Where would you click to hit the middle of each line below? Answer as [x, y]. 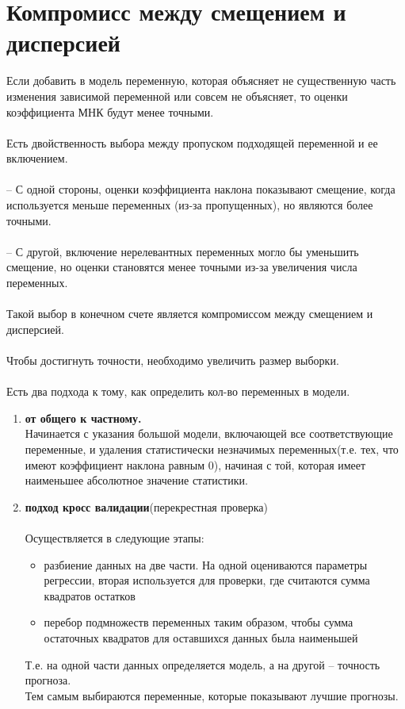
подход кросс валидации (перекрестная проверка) [146, 506]
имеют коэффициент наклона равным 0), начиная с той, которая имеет [195, 464]
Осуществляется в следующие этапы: [115, 537]
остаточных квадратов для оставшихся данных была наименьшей [201, 637]
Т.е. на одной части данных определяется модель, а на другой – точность [202, 664]
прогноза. [48, 680]
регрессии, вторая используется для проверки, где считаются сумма [207, 580]
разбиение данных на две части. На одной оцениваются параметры [206, 564]
